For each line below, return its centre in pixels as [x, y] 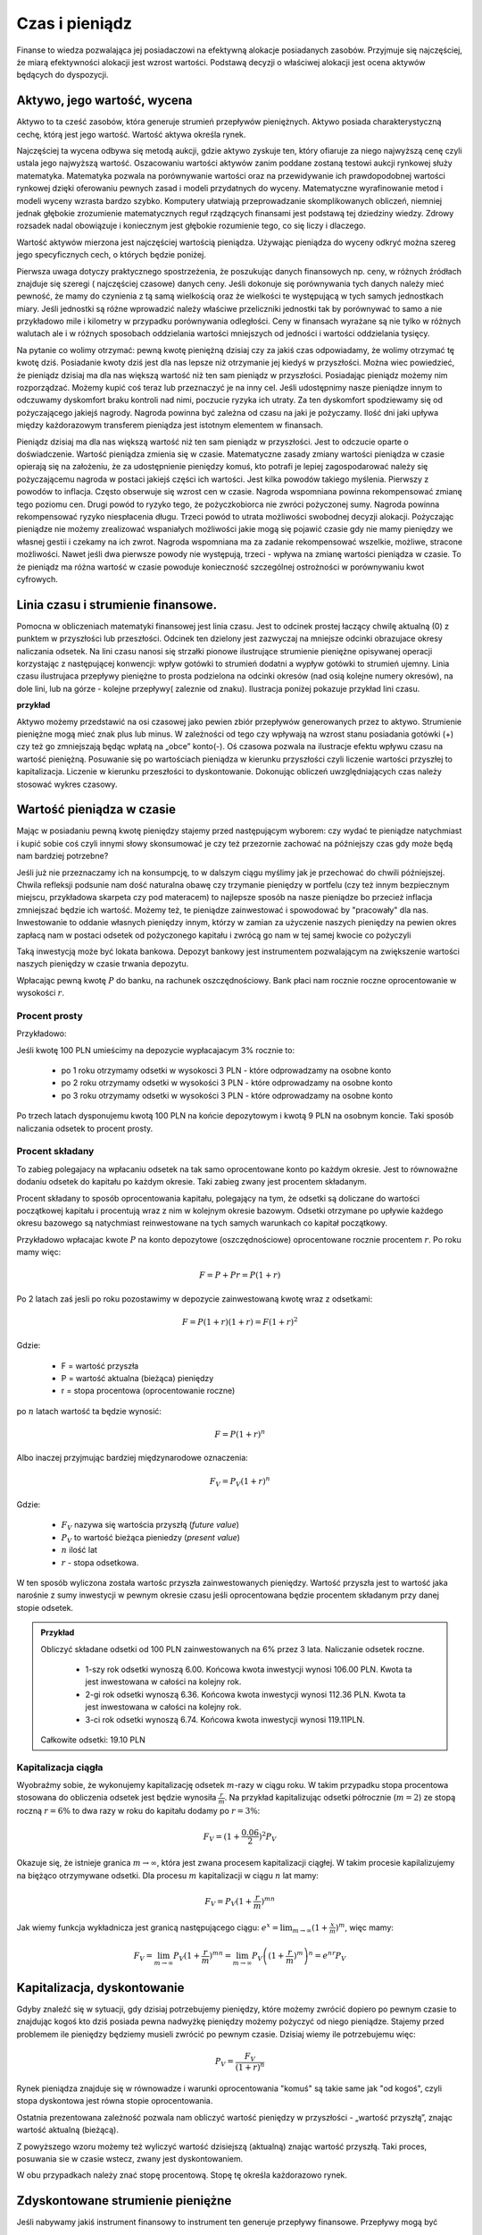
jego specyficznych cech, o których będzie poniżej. [112, 255]
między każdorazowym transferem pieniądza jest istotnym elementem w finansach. [170, 426]
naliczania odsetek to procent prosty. [85, 1128]
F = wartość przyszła [100, 1366]
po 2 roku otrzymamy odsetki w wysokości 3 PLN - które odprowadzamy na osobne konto [227, 1083]
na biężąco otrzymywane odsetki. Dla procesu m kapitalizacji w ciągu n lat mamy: [167, 1875]
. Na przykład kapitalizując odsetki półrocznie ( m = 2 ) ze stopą [340, 1798]
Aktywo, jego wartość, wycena [104, 101]
